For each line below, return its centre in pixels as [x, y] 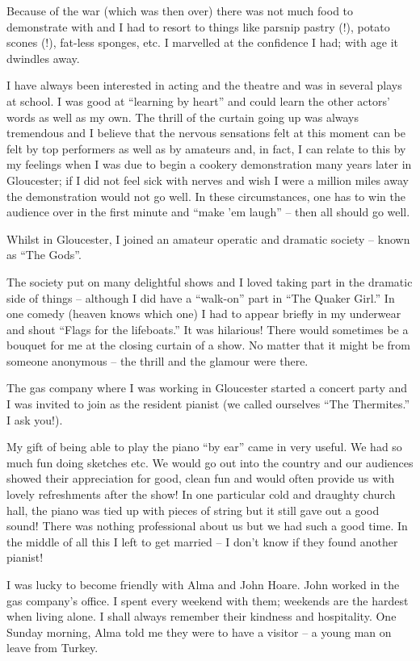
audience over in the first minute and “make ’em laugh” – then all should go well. [208, 212]
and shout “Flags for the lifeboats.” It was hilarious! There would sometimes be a [208, 329]
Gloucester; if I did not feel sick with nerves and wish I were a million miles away [208, 180]
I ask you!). [35, 419]
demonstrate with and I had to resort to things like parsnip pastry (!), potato [198, 26]
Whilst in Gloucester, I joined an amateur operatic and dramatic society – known [208, 238]
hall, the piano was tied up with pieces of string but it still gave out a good [193, 510]
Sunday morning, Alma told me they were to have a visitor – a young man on [199, 632]
